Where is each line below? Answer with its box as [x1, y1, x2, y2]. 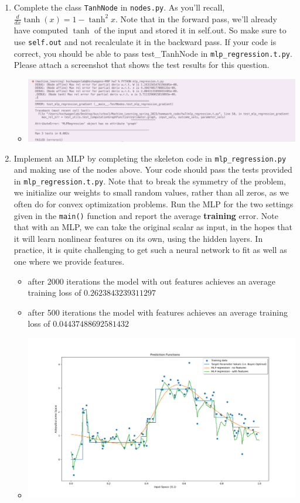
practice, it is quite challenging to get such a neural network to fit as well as [13, 244, 287, 256]
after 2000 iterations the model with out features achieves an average [28, 275, 275, 287]
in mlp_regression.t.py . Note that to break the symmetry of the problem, [13, 174, 286, 187]
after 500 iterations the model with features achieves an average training [28, 306, 288, 318]
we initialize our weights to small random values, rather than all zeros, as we [13, 186, 289, 199]
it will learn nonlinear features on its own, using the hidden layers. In [13, 232, 263, 244]
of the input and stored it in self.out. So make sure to [94, 24, 287, 36]
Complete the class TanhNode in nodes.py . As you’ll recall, [13, 1, 225, 13]
